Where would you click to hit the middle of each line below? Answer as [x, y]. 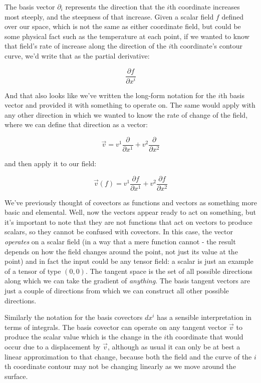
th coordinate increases [205, 7]
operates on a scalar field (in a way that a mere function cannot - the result [120, 241]
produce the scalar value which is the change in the [83, 337]
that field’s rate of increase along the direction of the [86, 46]
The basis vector [30, 7]
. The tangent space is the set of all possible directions [169, 271]
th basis [232, 95]
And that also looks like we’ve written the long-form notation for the [110, 95]
